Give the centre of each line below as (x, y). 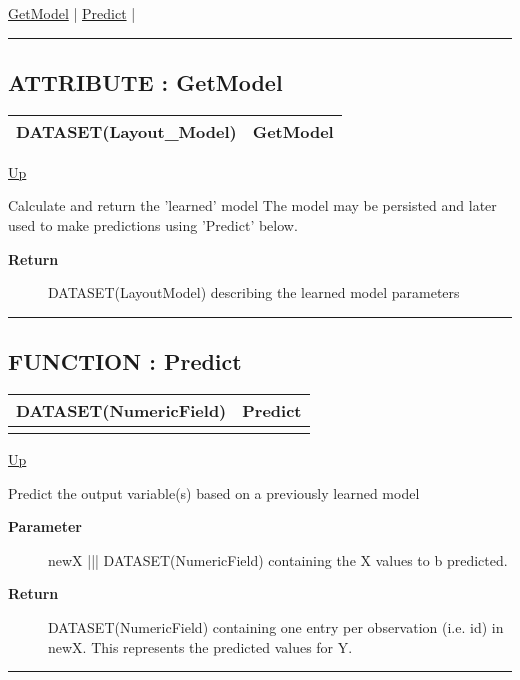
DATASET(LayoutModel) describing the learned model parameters (254, 292)
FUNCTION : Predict (125, 361)
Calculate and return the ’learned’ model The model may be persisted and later (252, 205)
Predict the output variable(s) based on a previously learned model (214, 492)
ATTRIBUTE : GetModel (145, 81)
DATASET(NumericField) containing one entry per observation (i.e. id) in (276, 626)
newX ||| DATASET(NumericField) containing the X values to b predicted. (278, 559)
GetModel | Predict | (72, 13)
